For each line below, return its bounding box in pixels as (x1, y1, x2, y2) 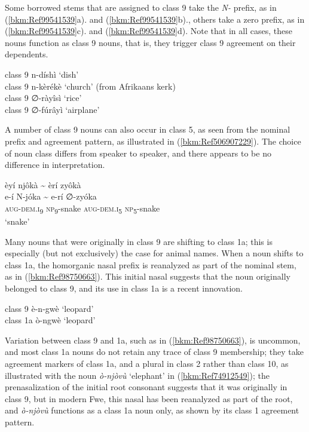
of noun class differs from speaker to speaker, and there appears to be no (5, 146, 271, 159)
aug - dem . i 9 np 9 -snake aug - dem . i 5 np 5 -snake (5, 201, 160, 216)
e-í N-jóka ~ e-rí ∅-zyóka (5, 190, 97, 203)
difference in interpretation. (5, 158, 105, 171)
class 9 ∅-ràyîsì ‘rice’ (5, 91, 82, 104)
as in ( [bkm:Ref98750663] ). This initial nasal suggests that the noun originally (5, 270, 290, 283)
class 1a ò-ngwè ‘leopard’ (5, 314, 96, 326)
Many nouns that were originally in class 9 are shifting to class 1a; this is (5, 235, 273, 247)
